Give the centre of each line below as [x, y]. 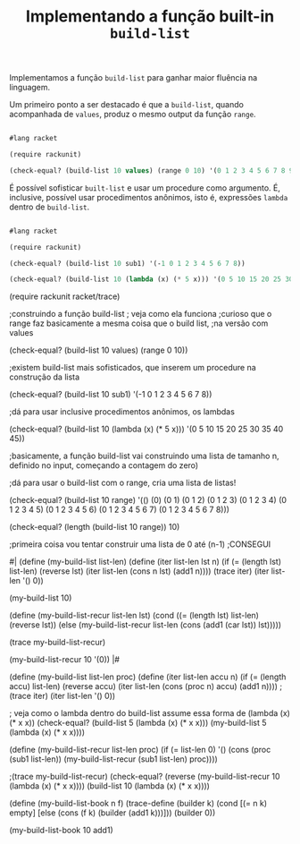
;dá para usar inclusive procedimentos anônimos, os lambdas [122, 412]
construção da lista [45, 377]
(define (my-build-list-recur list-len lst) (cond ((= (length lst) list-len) [134, 616]
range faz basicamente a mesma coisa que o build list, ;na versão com [139, 323]
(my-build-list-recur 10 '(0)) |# [65, 660]
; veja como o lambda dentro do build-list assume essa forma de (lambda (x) [150, 713]
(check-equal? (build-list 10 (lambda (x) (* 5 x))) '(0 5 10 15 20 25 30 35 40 [146, 429]
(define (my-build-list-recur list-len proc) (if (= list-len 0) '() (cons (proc [140, 750]
